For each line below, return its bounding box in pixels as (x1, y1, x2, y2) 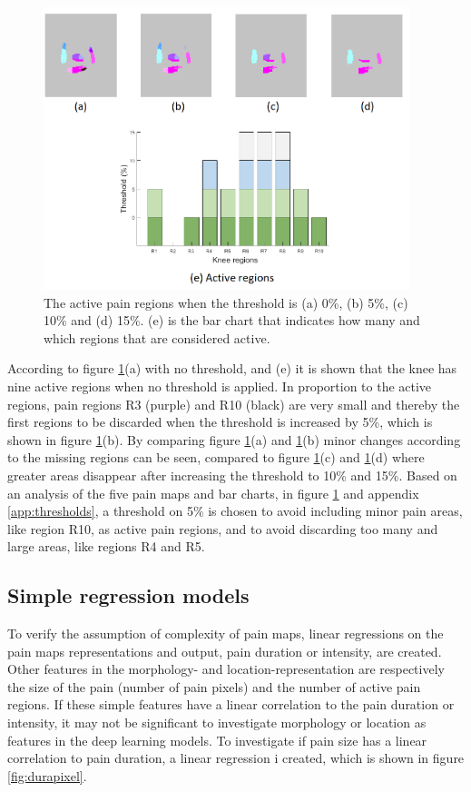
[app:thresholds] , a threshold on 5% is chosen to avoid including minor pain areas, (7, 501, 463, 520)
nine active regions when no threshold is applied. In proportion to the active (7, 376, 432, 395)
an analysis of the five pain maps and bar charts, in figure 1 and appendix (7, 483, 419, 502)
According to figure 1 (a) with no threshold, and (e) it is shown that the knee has (7, 359, 457, 378)
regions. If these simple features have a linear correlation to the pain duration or (7, 695, 455, 714)
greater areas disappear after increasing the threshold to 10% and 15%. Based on (7, 465, 457, 484)
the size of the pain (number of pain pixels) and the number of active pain (7, 677, 421, 696)
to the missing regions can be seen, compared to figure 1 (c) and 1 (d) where (7, 448, 425, 467)
